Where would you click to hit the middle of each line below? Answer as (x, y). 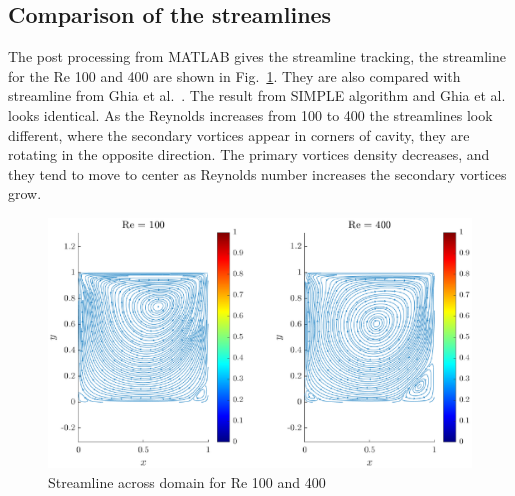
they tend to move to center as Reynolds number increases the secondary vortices (257, 173)
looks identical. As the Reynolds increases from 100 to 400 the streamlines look (250, 114)
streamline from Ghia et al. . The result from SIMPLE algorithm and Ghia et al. (257, 95)
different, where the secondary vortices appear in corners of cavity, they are (239, 134)
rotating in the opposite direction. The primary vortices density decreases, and (249, 154)
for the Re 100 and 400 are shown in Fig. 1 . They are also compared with (234, 75)
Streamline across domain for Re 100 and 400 (187, 481)
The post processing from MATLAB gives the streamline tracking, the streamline (257, 56)
